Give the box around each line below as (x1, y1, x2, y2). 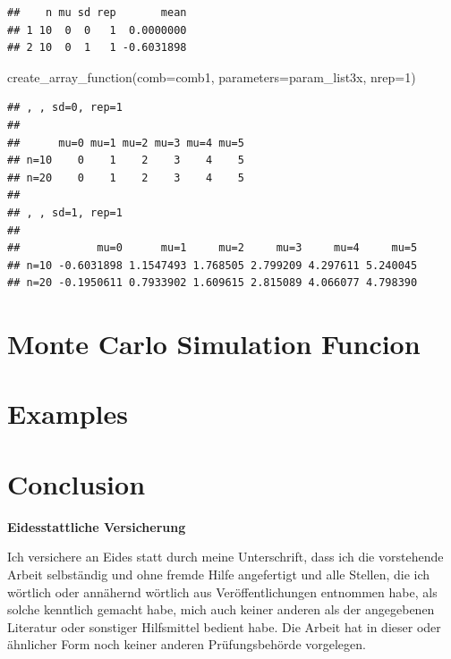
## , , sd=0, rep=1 (7, 101, 123, 114)
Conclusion (7, 465, 146, 502)
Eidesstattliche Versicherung (7, 517, 186, 536)
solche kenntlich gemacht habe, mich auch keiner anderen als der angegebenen (7, 600, 435, 619)
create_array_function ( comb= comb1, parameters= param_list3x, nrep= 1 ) (7, 67, 416, 86)
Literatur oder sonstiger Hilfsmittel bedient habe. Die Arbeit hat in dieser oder (7, 617, 441, 636)
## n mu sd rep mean (7, 6, 187, 19)
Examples (7, 395, 128, 432)
